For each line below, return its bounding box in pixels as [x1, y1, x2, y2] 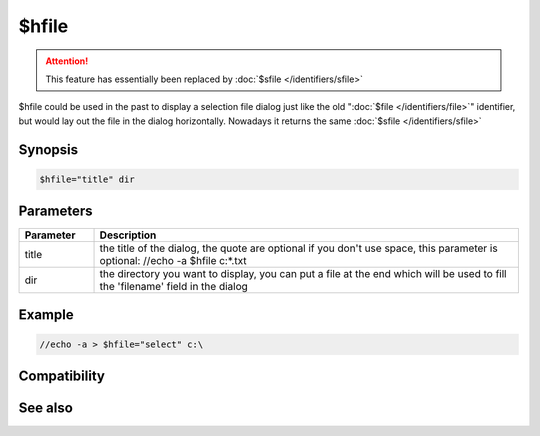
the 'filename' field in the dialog [99, 280, 249, 294]
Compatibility [18, 368, 105, 385]
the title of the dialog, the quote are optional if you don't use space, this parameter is [99, 241, 499, 255]
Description [99, 228, 157, 242]
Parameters [18, 203, 93, 220]
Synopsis [18, 141, 79, 158]
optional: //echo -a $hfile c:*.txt [99, 254, 247, 268]
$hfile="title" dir [39, 173, 135, 185]
